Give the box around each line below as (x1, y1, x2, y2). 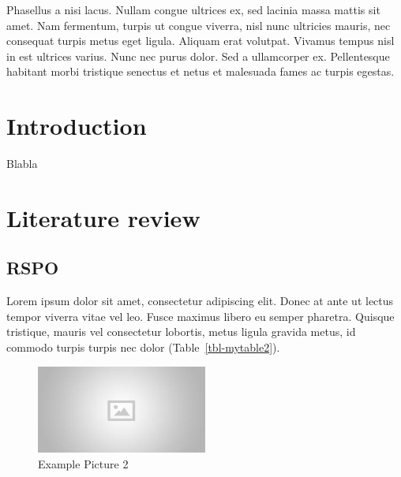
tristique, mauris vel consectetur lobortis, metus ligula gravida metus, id (6, 323, 356, 340)
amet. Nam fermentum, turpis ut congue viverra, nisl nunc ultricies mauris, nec (6, 17, 391, 33)
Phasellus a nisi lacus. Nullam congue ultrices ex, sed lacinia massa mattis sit (6, 2, 380, 17)
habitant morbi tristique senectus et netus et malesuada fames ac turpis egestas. (6, 63, 395, 80)
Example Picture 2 (38, 455, 129, 471)
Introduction (6, 110, 147, 142)
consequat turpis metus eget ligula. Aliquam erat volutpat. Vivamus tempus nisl (6, 32, 395, 49)
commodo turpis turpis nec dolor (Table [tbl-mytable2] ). (6, 339, 280, 356)
